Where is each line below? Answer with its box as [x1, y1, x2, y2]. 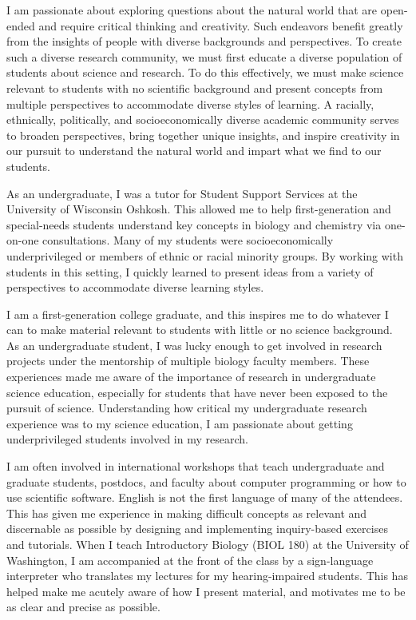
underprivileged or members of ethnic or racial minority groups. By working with [6, 247, 403, 264]
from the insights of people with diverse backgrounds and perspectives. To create [6, 33, 402, 50]
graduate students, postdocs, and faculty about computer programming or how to [6, 473, 406, 490]
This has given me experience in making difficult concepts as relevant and [6, 504, 367, 521]
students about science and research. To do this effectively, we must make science [6, 64, 404, 81]
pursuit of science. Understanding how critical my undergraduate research [6, 399, 367, 416]
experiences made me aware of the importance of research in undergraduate [6, 368, 376, 385]
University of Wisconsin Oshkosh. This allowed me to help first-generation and [6, 201, 391, 217]
